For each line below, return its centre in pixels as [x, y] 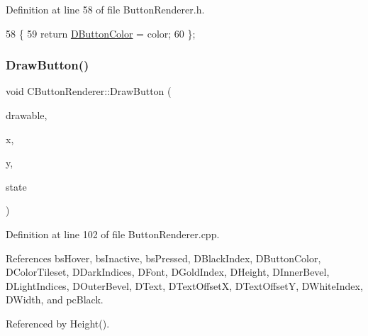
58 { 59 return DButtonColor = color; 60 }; [101, 33]
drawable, [27, 115]
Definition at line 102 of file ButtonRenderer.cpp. [113, 234]
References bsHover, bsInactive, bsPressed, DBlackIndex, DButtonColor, [163, 258]
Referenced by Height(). [58, 323]
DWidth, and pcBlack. [55, 299]
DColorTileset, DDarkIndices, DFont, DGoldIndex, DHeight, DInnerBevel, [168, 272]
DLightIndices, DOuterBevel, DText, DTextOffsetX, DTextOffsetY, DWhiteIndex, [184, 285]
